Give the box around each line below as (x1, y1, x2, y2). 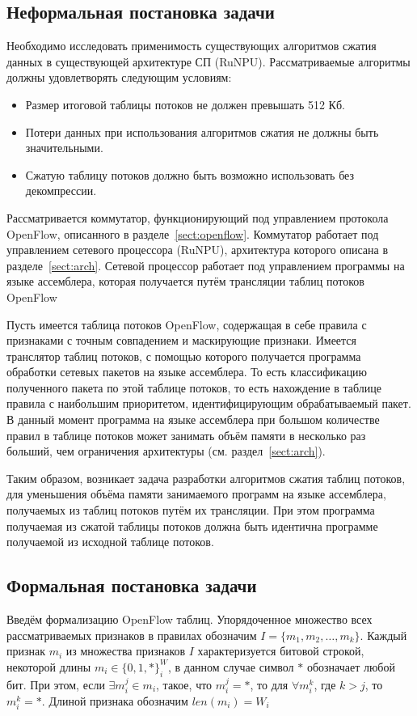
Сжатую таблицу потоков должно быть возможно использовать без (25, 166, 354, 183)
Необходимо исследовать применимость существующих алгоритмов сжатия (6, 37, 377, 54)
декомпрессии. (25, 182, 97, 199)
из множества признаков (65, 642, 186, 659)
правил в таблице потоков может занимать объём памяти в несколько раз (6, 426, 366, 443)
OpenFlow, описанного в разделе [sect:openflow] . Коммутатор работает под (6, 225, 379, 242)
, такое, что (156, 676, 213, 693)
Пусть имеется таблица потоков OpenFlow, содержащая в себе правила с (6, 316, 367, 333)
